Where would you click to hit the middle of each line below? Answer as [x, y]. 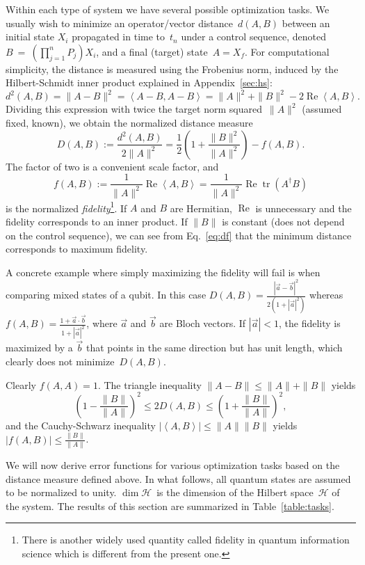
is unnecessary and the [303, 208]
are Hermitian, [201, 208]
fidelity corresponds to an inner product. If [97, 221]
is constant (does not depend [283, 221]
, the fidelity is [310, 323]
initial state [30, 37]
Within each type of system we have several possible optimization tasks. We [168, 9]
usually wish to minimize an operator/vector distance [120, 23]
